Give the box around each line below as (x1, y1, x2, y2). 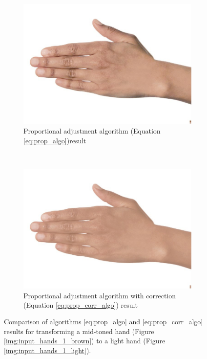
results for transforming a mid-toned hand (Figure (4, 326, 154, 336)
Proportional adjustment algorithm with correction (23, 290, 176, 300)
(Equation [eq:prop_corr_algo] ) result (23, 300, 138, 310)
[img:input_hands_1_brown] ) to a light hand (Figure (4, 336, 166, 346)
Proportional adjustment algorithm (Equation (23, 125, 161, 135)
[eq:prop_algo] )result (23, 135, 86, 145)
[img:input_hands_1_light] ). (4, 345, 91, 355)
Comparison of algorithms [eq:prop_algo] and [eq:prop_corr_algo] (4, 316, 203, 326)
